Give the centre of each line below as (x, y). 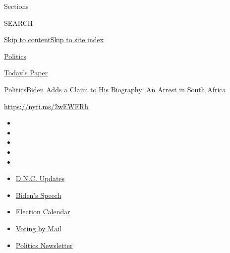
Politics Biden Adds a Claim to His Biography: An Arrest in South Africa (115, 89)
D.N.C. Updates (40, 178)
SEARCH (19, 23)
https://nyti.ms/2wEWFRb (46, 106)
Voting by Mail (38, 228)
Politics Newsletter (44, 245)
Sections (16, 6)
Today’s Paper (26, 73)
